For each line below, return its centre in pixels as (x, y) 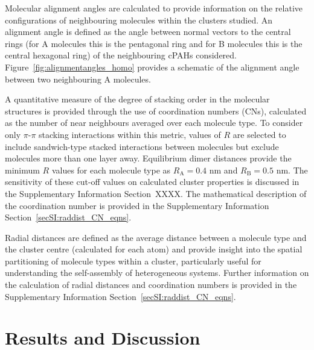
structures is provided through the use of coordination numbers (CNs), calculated (156, 111)
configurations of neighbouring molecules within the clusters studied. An (139, 20)
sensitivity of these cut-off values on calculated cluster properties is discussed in (152, 182)
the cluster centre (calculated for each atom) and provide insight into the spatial (154, 249)
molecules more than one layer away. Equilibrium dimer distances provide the (148, 158)
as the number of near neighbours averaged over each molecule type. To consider (154, 123)
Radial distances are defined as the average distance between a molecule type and (156, 237)
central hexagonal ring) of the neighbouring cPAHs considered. (121, 55)
